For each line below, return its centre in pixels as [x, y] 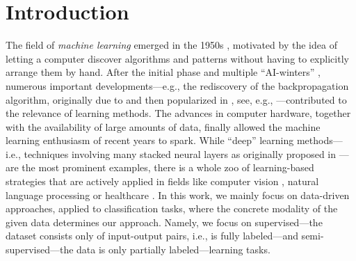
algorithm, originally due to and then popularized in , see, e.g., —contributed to [176, 99]
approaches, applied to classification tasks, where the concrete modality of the [172, 208]
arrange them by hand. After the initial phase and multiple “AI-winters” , [163, 72]
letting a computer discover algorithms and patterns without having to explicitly [177, 58]
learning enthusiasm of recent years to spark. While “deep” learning [150, 140]
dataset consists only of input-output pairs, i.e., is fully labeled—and [152, 236]
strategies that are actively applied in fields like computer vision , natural [162, 181]
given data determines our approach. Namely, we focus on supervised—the [164, 222]
